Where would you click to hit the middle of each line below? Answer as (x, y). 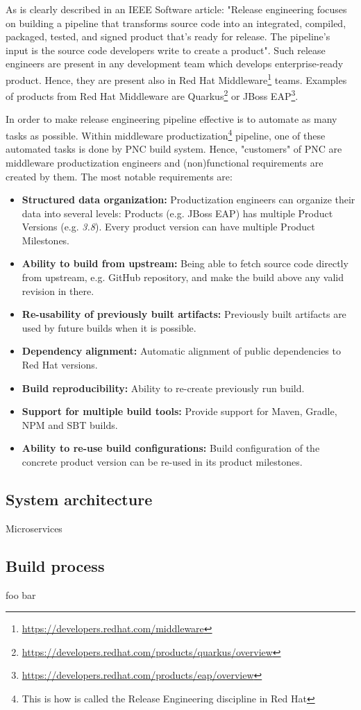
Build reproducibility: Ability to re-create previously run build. (163, 388)
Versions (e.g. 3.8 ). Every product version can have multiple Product (168, 227)
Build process (55, 565)
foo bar (21, 594)
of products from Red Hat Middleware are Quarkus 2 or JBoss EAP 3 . (152, 95)
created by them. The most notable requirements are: (119, 176)
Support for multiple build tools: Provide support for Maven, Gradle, (179, 411)
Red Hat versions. (60, 365)
